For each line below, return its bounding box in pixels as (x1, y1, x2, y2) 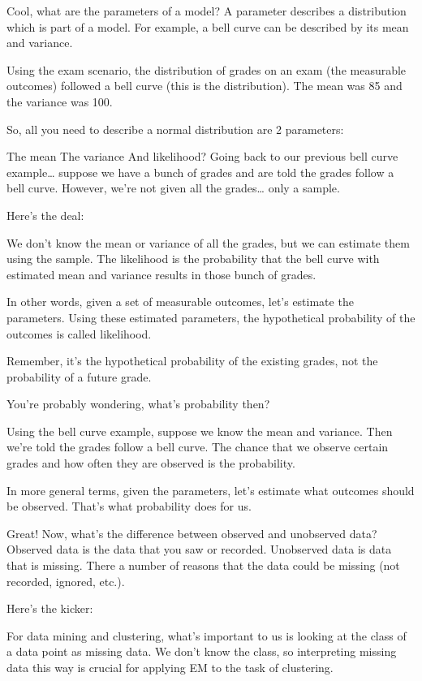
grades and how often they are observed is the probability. (6, 455, 295, 472)
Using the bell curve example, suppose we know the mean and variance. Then (6, 422, 393, 439)
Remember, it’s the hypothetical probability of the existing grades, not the (6, 352, 378, 369)
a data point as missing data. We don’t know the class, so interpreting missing (6, 643, 397, 660)
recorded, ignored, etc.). (6, 572, 125, 589)
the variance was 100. (6, 93, 113, 110)
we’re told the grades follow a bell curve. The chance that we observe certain (6, 438, 389, 455)
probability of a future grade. (6, 368, 152, 385)
